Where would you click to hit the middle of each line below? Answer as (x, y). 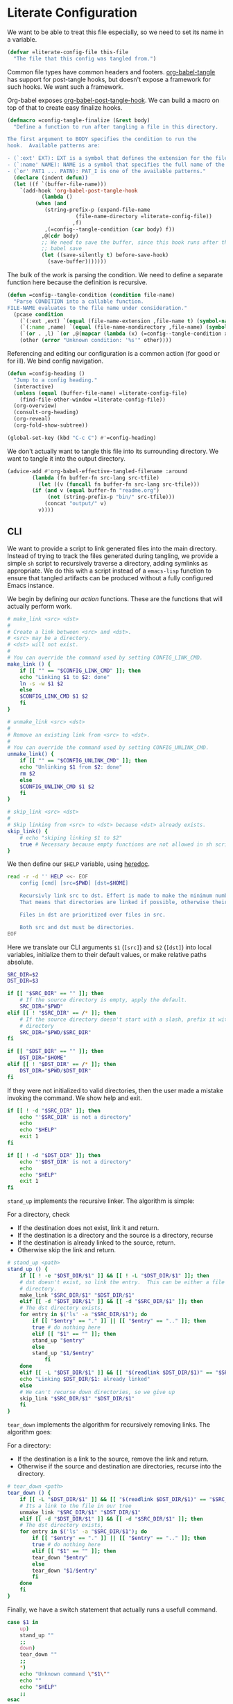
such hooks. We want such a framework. (66, 87)
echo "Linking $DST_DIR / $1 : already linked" (85, 1379)
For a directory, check (38, 1215)
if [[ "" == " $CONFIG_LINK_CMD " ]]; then (80, 671)
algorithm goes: (29, 1432)
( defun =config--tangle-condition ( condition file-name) (91, 295)
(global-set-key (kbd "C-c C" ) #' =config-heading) (82, 438)
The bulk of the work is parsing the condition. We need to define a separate (115, 275)
